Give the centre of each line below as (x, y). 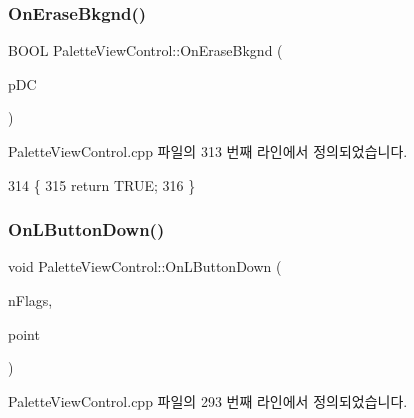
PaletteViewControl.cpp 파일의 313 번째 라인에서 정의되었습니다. (208, 151)
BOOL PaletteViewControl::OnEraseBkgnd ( (145, 50)
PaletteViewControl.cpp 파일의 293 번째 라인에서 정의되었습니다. (208, 400)
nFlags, (30, 300)
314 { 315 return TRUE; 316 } (102, 184)
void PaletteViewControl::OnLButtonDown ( (145, 266)
